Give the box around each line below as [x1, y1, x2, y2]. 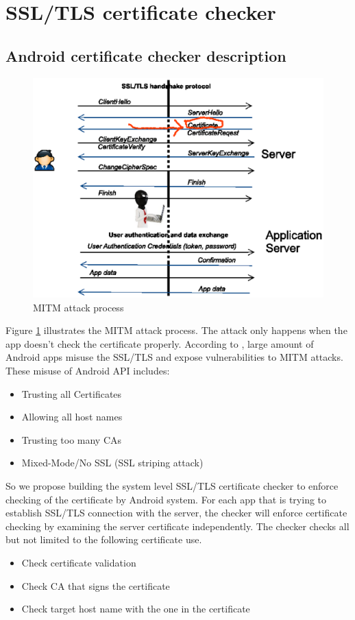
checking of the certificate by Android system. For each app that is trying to [5, 492, 327, 506]
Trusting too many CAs [21, 432, 122, 446]
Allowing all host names [21, 409, 123, 424]
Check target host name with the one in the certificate [21, 601, 250, 616]
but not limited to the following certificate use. [5, 532, 202, 547]
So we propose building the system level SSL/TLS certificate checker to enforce [5, 479, 339, 492]
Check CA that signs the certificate [21, 578, 170, 593]
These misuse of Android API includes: [5, 363, 170, 378]
